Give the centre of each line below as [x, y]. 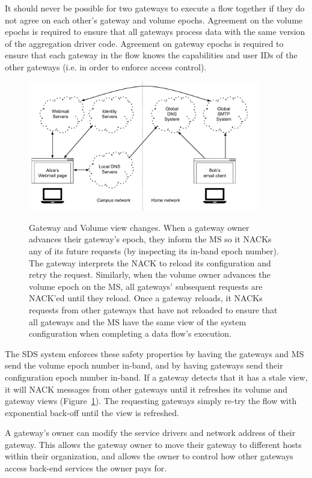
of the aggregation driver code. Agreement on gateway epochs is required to [144, 43]
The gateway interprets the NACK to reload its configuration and [150, 262]
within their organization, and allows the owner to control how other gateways [149, 456]
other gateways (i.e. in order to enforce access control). [106, 66]
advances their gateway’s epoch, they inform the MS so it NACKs [150, 239]
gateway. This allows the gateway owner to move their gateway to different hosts [153, 444]
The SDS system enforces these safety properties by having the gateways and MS [154, 353]
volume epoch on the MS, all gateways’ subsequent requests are [146, 286]
